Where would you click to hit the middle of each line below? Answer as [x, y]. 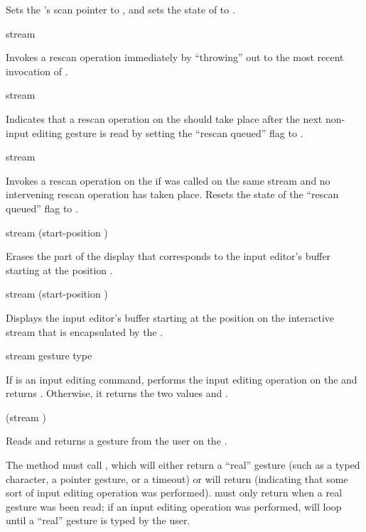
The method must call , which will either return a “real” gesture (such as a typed [183, 465]
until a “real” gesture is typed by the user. [98, 520]
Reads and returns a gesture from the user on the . [117, 441]
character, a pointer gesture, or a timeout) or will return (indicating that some [177, 478]
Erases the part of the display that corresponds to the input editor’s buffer [168, 256]
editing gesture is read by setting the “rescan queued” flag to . [168, 132]
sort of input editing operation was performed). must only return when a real [174, 493]
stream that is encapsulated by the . [85, 331]
